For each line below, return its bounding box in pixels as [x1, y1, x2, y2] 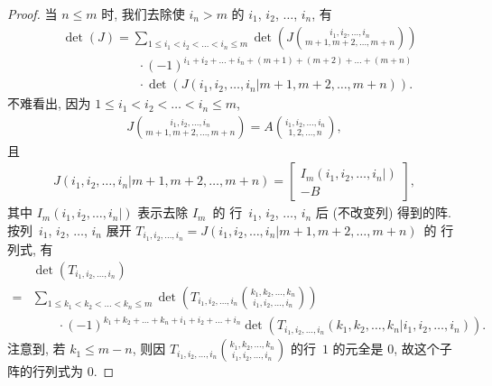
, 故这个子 [394, 339, 452, 358]
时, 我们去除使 [101, 5, 185, 23]
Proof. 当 [7, 5, 58, 23]
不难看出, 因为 [7, 94, 91, 113]
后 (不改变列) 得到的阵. [315, 203, 451, 222]
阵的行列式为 [7, 362, 83, 381]
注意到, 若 [7, 339, 66, 358]
